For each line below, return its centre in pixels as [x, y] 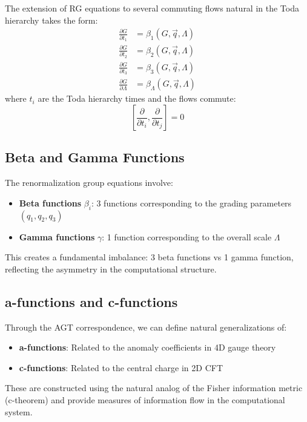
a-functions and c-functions [91, 301]
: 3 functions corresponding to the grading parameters [191, 203]
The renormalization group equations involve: [89, 183]
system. [19, 411]
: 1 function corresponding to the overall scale [187, 236]
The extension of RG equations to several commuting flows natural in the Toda [152, 8]
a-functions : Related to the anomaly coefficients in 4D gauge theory [147, 347]
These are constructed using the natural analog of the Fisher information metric [154, 388]
